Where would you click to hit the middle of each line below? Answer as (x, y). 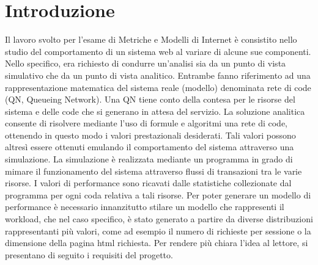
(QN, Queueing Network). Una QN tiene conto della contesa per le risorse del (150, 99)
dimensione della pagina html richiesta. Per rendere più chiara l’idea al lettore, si (157, 243)
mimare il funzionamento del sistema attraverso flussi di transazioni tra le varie (153, 171)
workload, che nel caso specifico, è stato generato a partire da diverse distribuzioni (159, 219)
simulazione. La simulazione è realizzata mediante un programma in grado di (149, 159)
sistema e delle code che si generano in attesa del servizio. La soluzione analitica (155, 111)
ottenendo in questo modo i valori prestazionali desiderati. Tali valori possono (150, 135)
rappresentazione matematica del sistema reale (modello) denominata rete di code (158, 87)
